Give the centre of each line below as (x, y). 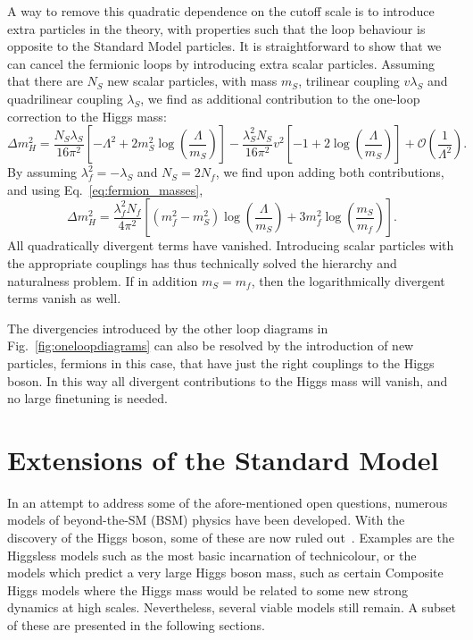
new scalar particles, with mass (192, 81)
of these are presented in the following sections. (136, 624)
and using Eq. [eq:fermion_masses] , (105, 189)
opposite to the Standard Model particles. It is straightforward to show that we (224, 46)
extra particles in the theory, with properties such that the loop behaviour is (216, 28)
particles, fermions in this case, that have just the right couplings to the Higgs (221, 362)
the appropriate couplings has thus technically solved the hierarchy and (202, 262)
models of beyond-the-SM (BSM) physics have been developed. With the (206, 520)
